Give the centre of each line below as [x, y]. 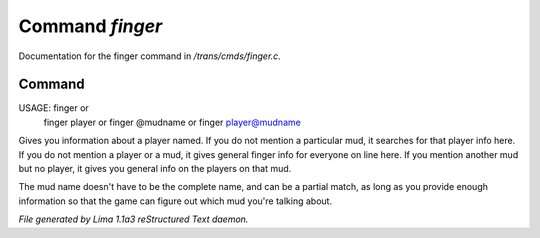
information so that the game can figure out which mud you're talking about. [175, 201]
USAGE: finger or [53, 108]
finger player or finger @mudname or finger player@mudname [172, 122]
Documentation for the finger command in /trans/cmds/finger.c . [150, 56]
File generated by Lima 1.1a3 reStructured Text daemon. [133, 219]
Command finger [90, 26]
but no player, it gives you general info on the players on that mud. [155, 169]
